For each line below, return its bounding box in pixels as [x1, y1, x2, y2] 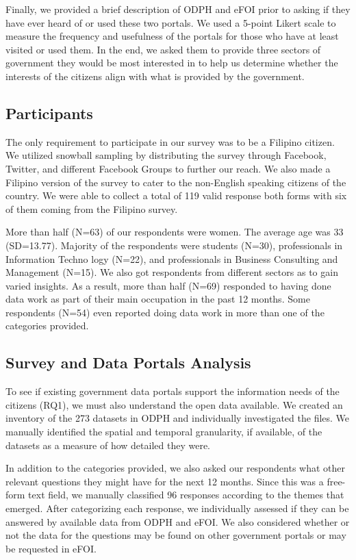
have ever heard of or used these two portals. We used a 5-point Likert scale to [5, 15, 336, 29]
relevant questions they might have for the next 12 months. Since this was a [5, 474, 324, 488]
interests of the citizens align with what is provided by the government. [5, 68, 305, 83]
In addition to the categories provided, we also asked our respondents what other [5, 461, 346, 475]
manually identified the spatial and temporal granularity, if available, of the [5, 424, 322, 439]
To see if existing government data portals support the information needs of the [5, 384, 340, 398]
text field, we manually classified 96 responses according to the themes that [28, 487, 344, 502]
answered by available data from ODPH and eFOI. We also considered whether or [5, 514, 350, 529]
